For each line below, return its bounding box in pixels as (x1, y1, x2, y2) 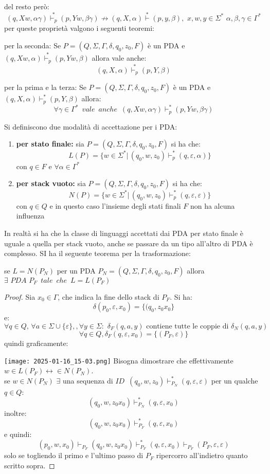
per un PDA (57, 265, 96, 276)
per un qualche (211, 375, 258, 386)
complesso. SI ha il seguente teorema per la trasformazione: (4, 248, 191, 259)
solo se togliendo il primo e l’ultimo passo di (4, 450, 143, 461)
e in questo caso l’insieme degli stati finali (49, 200, 181, 211)
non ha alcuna (190, 200, 235, 211)
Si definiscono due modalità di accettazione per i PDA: (4, 121, 177, 132)
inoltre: (4, 407, 27, 418)
